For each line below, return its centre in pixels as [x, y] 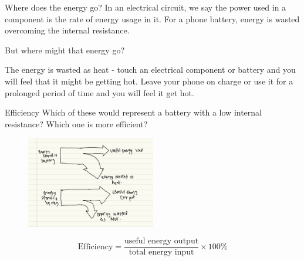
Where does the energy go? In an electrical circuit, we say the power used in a [146, 7]
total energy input [161, 252]
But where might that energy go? [65, 50]
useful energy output [162, 241]
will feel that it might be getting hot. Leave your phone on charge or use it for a [149, 81]
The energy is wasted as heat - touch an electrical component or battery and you [150, 70]
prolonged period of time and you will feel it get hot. [99, 92]
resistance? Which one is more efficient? [76, 123]
